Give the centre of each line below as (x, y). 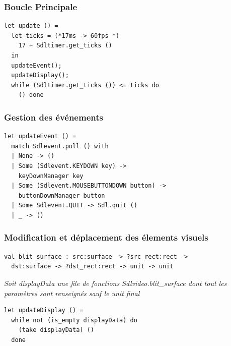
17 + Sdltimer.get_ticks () (65, 46)
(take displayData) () (56, 330)
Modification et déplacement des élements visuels (106, 237)
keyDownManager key (51, 176)
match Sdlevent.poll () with (60, 146)
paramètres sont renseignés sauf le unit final (72, 293)
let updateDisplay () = (44, 310)
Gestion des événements (54, 117)
